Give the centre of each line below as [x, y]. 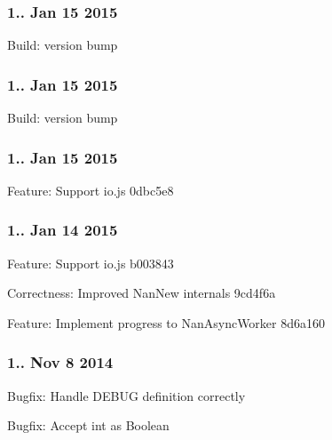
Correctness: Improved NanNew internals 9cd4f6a [142, 293]
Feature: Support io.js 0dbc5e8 [91, 190]
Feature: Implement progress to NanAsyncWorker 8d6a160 [166, 322]
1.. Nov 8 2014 [60, 362]
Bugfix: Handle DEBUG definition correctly [126, 395]
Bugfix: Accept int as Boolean [88, 425]
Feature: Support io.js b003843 [91, 263]
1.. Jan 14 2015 [63, 230]
